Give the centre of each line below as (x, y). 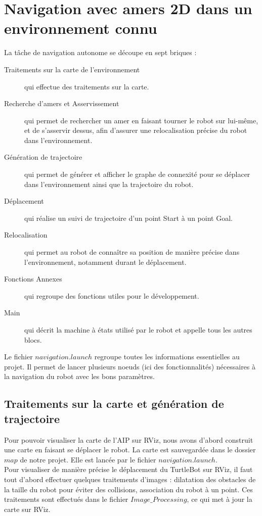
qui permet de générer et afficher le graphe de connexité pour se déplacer (137, 174)
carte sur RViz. (27, 509)
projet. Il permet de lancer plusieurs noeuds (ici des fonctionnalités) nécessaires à (130, 366)
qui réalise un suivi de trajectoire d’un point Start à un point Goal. (128, 218)
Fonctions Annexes (33, 279)
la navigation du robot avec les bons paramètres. (79, 376)
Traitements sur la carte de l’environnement (72, 69)
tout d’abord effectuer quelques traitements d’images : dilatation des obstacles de (130, 479)
